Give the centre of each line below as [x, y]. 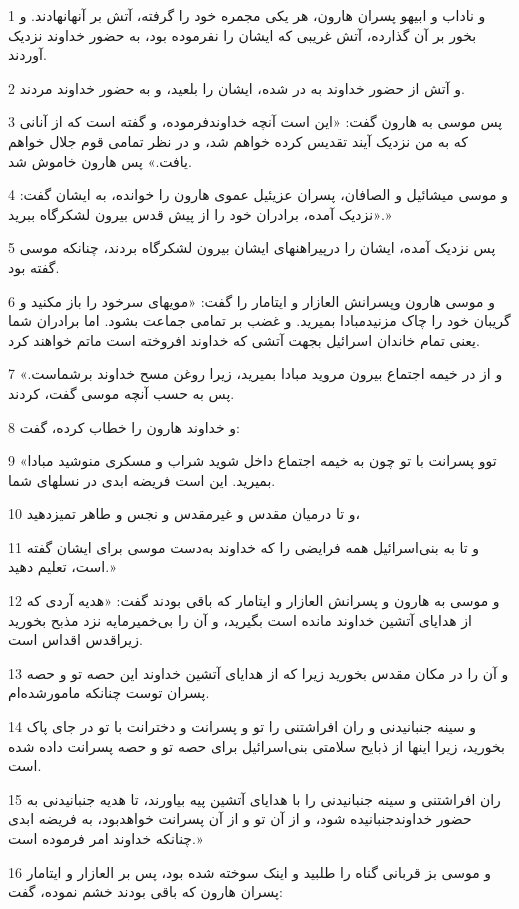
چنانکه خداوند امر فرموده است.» [105, 838]
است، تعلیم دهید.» [62, 566]
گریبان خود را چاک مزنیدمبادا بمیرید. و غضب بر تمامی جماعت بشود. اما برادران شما [259, 320]
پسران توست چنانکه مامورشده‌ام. [109, 692]
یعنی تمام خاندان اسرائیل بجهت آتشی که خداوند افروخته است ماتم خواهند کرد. [244, 339]
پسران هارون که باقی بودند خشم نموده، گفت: [145, 891]
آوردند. [27, 54]
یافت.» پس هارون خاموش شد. [100, 160]
